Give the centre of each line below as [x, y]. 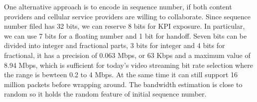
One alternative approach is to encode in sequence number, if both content [118, 6]
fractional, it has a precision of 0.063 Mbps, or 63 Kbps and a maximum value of [127, 55]
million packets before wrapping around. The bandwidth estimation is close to [123, 84]
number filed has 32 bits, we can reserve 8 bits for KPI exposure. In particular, [125, 26]
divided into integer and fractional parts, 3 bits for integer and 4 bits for [115, 45]
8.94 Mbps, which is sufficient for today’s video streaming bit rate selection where [128, 65]
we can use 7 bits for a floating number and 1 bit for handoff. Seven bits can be [126, 35]
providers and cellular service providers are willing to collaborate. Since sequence [127, 16]
